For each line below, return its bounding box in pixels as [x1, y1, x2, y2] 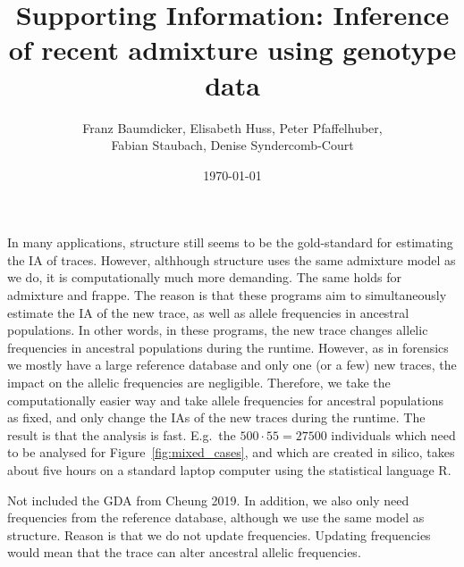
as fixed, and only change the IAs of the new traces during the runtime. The [7, 408, 426, 427]
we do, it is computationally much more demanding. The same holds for [7, 268, 401, 287]
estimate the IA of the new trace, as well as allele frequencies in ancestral [7, 303, 409, 321]
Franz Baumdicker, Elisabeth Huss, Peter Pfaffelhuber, [82, 118, 383, 137]
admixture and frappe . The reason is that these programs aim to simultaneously [7, 286, 447, 304]
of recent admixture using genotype [8, 31, 457, 68]
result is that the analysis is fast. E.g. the [7, 425, 236, 444]
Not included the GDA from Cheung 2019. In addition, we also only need [7, 490, 409, 509]
